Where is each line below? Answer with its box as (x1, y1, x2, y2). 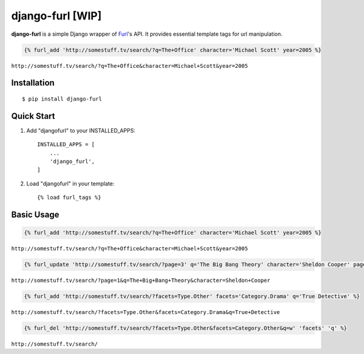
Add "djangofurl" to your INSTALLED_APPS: (26, 127, 136, 134)
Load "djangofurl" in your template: (26, 179, 115, 187)
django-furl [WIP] (11, 9, 102, 22)
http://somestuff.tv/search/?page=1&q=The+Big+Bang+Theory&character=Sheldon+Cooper (11, 277, 271, 284)
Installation (11, 78, 55, 88)
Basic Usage (11, 209, 59, 219)
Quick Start (11, 111, 55, 121)
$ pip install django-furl (22, 95, 103, 102)
